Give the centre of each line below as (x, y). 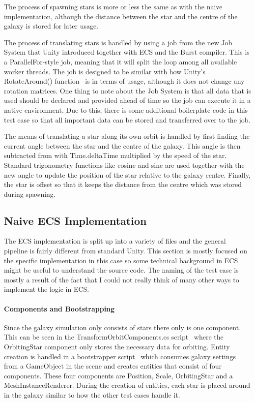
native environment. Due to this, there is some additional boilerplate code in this (126, 109)
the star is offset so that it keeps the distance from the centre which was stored (123, 184)
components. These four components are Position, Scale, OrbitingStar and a (118, 375)
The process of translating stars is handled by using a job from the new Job (118, 42)
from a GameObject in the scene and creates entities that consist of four (113, 366)
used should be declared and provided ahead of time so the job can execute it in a (127, 100)
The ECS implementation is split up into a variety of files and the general (115, 241)
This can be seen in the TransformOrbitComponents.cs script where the (114, 337)
